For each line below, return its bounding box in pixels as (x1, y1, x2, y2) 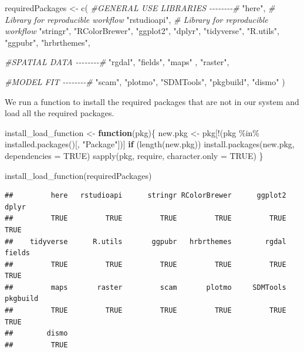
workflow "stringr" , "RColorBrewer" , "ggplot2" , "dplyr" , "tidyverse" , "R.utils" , (5, 25, 279, 37)
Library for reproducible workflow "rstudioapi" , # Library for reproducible (5, 13, 268, 25)
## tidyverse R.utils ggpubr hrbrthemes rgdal (5, 237, 286, 246)
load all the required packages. (5, 107, 114, 119)
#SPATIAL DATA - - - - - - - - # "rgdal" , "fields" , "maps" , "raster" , (5, 56, 229, 68)
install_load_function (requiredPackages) (5, 169, 152, 181)
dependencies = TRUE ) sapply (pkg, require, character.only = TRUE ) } (5, 149, 264, 161)
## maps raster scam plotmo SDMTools (5, 283, 286, 292)
